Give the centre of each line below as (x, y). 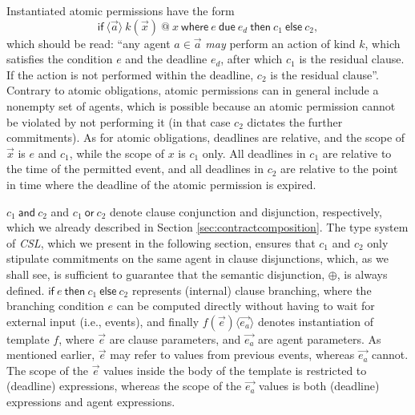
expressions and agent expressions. (91, 402)
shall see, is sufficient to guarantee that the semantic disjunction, (166, 274)
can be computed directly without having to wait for (246, 306)
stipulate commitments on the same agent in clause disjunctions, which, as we (197, 258)
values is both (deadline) (319, 386)
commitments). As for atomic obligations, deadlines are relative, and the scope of (206, 137)
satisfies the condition (60, 59)
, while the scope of (117, 153)
